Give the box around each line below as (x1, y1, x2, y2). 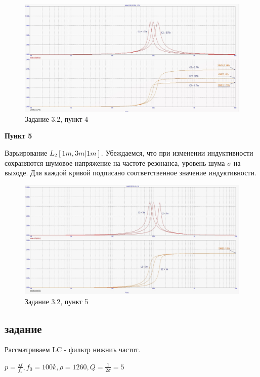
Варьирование (5, 148, 48, 158)
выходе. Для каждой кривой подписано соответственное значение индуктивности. (5, 167, 256, 178)
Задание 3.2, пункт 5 (25, 296, 89, 306)
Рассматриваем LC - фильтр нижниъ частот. (5, 344, 141, 355)
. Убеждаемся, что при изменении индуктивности (101, 148, 253, 158)
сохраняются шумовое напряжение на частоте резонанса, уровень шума (5, 157, 225, 168)
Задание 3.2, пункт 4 (25, 113, 89, 124)
